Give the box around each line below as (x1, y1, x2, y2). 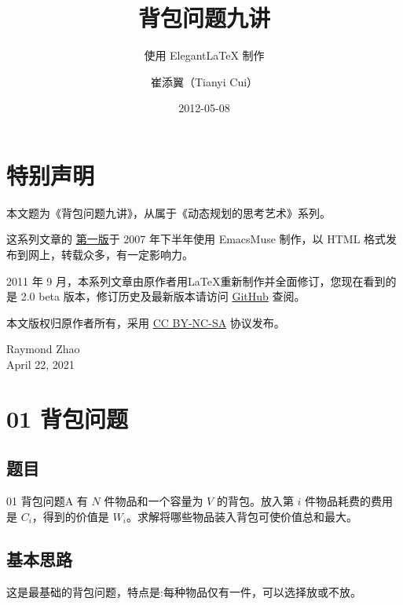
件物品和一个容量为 (104, 493, 203, 509)
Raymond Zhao (6, 341, 80, 357)
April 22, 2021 (6, 356, 75, 372)
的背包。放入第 (216, 493, 294, 509)
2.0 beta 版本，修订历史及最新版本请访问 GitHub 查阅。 (20, 288, 306, 304)
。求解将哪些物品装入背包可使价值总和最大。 (126, 508, 357, 524)
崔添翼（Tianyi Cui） (150, 73, 258, 89)
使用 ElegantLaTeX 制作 (144, 47, 265, 64)
